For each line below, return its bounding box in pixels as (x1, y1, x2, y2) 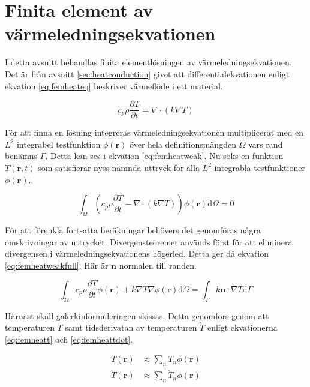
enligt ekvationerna (207, 321, 278, 334)
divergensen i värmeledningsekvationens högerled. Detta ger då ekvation (5, 247, 269, 260)
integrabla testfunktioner (214, 161, 305, 173)
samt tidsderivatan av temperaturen (65, 321, 197, 334)
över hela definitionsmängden (130, 137, 236, 150)
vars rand (248, 137, 283, 150)
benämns (5, 149, 38, 162)
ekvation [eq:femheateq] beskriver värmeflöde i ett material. (5, 79, 223, 92)
